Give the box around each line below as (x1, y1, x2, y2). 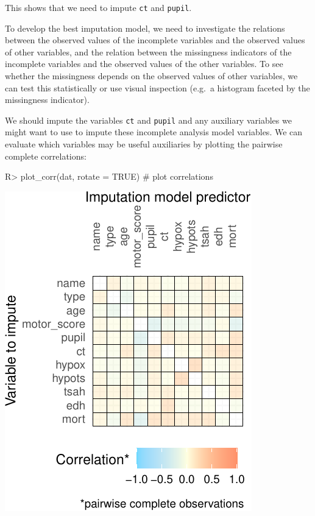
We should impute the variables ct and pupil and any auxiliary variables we (5, 113, 292, 126)
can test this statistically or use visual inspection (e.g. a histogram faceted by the (5, 81, 310, 94)
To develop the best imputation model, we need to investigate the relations (5, 21, 285, 34)
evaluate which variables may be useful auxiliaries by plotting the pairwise (5, 138, 283, 150)
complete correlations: (5, 149, 87, 162)
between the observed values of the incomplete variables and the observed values (5, 34, 305, 46)
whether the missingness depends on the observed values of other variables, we (5, 69, 298, 82)
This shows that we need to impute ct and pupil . (5, 1, 192, 13)
